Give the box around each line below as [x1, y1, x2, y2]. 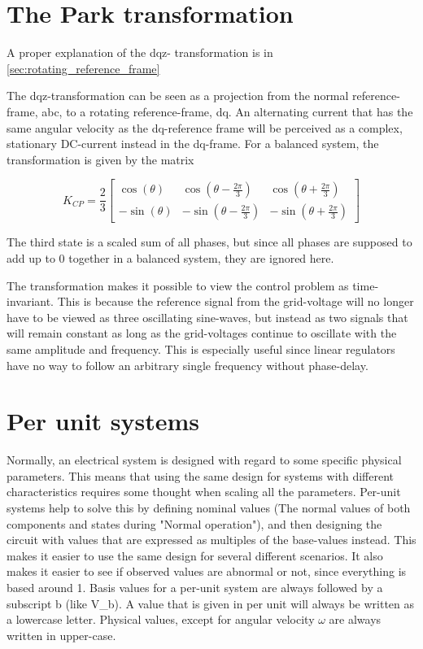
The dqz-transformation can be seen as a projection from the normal [7, 87, 349, 104]
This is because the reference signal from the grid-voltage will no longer [57, 293, 414, 310]
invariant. [7, 293, 55, 310]
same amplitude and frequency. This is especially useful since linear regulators [7, 340, 395, 357]
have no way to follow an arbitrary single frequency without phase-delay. [7, 356, 368, 373]
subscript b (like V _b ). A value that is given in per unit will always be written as [7, 595, 415, 612]
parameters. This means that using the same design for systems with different [7, 467, 395, 484]
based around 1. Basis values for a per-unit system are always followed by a [7, 578, 383, 595]
